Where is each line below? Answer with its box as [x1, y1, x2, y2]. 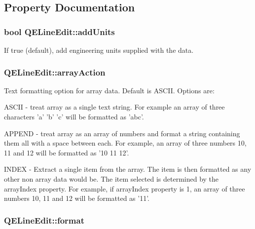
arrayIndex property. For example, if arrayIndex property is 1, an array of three [4, 183, 245, 193]
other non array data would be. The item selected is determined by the [4, 173, 219, 184]
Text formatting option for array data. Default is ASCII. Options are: [4, 85, 215, 95]
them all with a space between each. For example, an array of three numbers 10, [4, 138, 247, 148]
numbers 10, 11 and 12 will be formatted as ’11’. [4, 193, 150, 203]
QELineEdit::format [4, 214, 84, 226]
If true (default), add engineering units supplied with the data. [4, 45, 194, 55]
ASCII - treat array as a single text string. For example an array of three [4, 102, 225, 112]
